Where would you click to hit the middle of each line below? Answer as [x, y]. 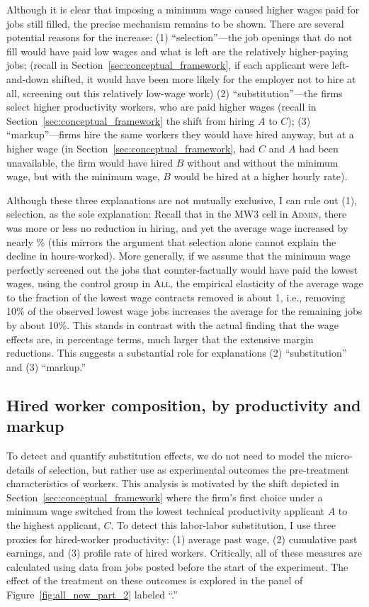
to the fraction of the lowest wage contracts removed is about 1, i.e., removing [176, 297]
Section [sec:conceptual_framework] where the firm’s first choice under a [165, 497]
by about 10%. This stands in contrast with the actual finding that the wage [172, 325]
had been [319, 148]
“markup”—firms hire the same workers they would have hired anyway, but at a [180, 134]
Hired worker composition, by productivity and [184, 405]
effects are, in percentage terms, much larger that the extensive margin [160, 339]
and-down [28, 78]
